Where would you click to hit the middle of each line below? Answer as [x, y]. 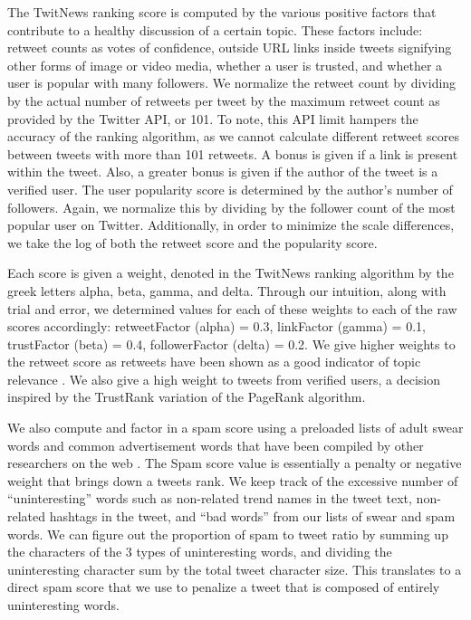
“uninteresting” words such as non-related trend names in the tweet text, [210, 498]
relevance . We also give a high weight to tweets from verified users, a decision [224, 379]
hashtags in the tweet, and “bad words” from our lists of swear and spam [252, 516]
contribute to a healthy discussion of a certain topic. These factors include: [215, 29]
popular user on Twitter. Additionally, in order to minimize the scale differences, [231, 225]
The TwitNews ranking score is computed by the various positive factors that [222, 12]
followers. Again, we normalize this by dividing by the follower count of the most [231, 207]
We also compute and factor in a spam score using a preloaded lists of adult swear [235, 428]
